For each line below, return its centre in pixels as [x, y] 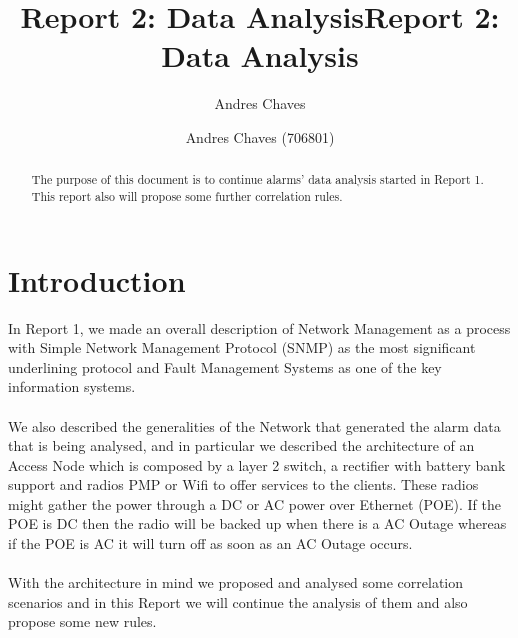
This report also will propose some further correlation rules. [187, 195]
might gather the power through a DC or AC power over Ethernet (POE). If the [254, 503]
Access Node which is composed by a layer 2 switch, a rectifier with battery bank [257, 464]
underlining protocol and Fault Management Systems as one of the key [225, 366]
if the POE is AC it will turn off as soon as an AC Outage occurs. [210, 543]
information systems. [72, 386]
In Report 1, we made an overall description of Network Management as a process [259, 327]
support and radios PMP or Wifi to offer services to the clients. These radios [243, 484]
